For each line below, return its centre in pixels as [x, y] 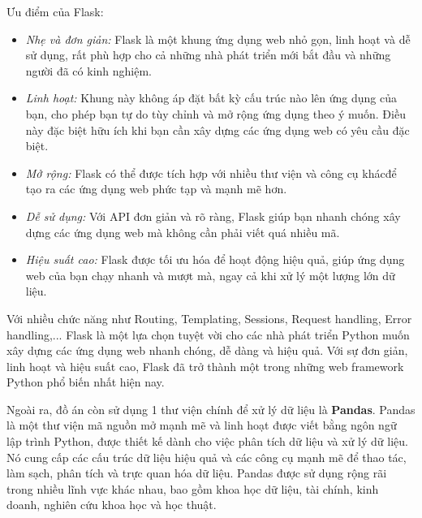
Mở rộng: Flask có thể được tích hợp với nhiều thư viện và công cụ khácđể [211, 173]
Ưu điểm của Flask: [55, 11]
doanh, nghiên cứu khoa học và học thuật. [112, 505]
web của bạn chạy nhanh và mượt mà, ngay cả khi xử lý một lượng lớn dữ [210, 275]
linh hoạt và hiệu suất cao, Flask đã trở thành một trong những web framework [205, 366]
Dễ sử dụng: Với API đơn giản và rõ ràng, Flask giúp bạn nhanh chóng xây [213, 216]
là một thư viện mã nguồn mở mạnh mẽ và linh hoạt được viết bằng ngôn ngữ [202, 425]
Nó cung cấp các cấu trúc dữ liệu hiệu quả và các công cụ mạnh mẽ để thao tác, [207, 457]
